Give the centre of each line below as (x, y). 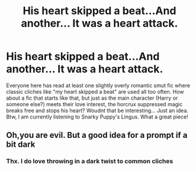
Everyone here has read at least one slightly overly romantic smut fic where (98, 85)
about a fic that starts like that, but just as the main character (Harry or (92, 98)
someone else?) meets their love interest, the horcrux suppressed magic (94, 104)
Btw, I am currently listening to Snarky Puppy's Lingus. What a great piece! (97, 117)
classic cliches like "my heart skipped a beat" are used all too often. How (95, 91)
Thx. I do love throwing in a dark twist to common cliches (90, 162)
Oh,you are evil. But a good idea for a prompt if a (97, 135)
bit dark (21, 145)
